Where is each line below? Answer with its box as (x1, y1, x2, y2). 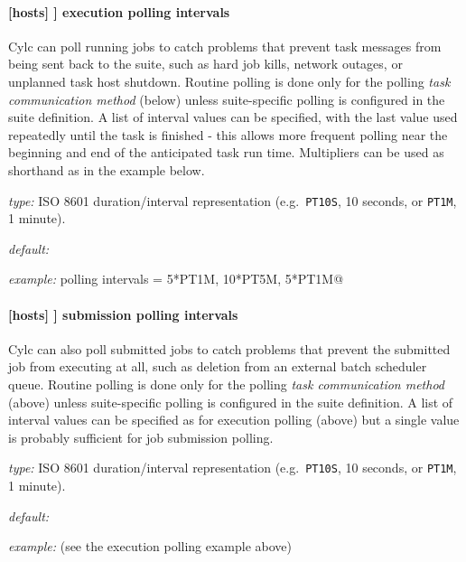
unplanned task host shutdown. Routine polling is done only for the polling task (8, 71, 451, 90)
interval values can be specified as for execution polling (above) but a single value (8, 410, 460, 429)
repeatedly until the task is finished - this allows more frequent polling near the (8, 125, 448, 144)
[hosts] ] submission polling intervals (8, 304, 238, 323)
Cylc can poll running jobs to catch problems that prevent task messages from (8, 36, 442, 55)
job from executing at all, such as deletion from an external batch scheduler (8, 357, 427, 376)
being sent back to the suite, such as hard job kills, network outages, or (8, 54, 403, 73)
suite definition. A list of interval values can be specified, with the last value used (8, 108, 458, 126)
